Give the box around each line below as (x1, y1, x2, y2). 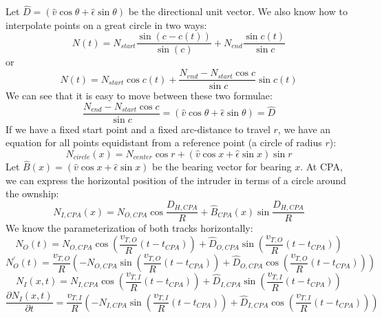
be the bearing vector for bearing (152, 159, 292, 174)
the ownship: (6, 186, 59, 201)
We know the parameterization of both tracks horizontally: (6, 221, 253, 235)
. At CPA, (300, 159, 343, 174)
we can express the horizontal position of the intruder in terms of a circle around (6, 172, 346, 187)
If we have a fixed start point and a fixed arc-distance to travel (6, 121, 270, 136)
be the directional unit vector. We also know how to (128, 4, 348, 19)
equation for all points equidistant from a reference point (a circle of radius (6, 135, 322, 150)
